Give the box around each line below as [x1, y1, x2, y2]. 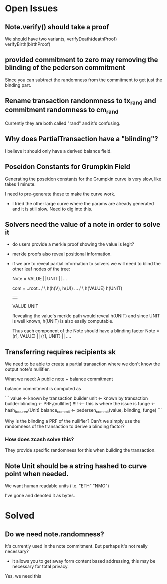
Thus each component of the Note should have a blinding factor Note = [12, 328, 160, 334]
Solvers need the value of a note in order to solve [5, 220, 161, 229]
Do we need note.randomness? [5, 530, 104, 538]
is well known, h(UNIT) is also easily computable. [12, 318, 114, 324]
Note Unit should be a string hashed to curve [5, 462, 147, 470]
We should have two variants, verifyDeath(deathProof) [5, 36, 117, 42]
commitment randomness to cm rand [5, 106, 119, 115]
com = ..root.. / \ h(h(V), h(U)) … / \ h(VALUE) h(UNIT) [12, 285, 123, 291]
